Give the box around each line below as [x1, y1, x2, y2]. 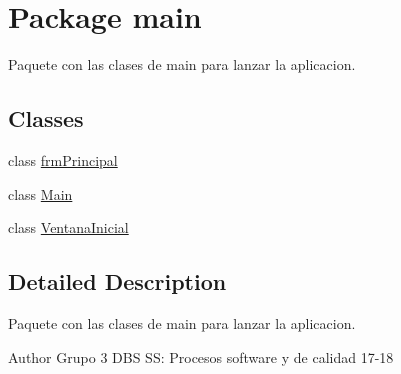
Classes [8, 103, 84, 134]
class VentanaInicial [8, 217, 129, 238]
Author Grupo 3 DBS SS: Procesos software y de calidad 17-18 [8, 346, 394, 367]
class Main [8, 183, 73, 204]
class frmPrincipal [8, 149, 118, 170]
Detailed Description [8, 266, 227, 297]
